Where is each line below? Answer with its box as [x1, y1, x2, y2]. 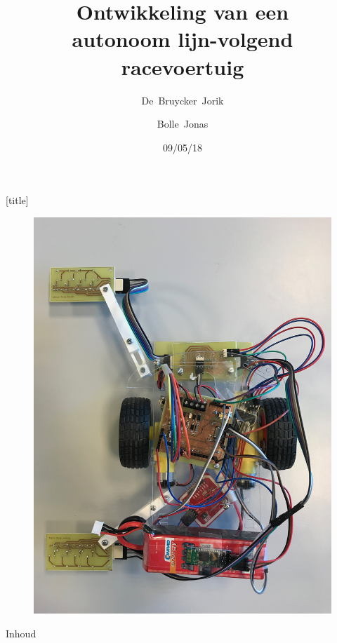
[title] [6, 193, 29, 208]
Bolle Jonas [157, 116, 209, 131]
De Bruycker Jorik [141, 93, 224, 107]
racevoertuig [121, 52, 244, 81]
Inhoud [6, 625, 37, 640]
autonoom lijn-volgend [72, 25, 293, 53]
